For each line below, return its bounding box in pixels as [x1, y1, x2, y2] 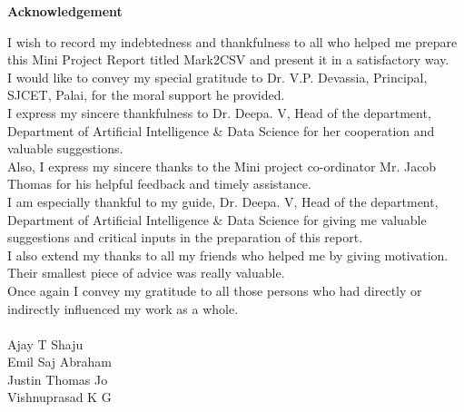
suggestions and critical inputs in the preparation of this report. [7, 228, 363, 247]
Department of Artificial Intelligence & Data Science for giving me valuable [7, 210, 427, 229]
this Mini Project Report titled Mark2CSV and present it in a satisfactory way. [7, 50, 449, 69]
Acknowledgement [7, 2, 123, 20]
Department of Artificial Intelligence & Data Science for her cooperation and [7, 121, 435, 140]
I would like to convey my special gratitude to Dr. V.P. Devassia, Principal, [7, 67, 428, 86]
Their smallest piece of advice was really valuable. [7, 263, 285, 282]
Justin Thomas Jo [7, 369, 108, 388]
